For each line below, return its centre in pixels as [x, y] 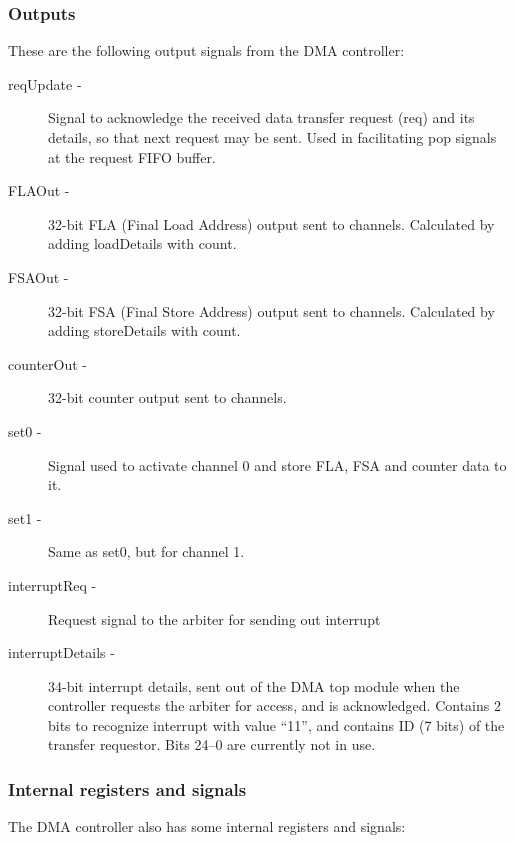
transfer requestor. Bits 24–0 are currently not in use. [212, 744]
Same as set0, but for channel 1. [146, 551]
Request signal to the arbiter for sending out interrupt [214, 618]
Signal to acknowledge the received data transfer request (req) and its [261, 117]
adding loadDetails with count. [142, 243]
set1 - [25, 517]
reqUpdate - [45, 83]
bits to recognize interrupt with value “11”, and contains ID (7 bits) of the [276, 724]
